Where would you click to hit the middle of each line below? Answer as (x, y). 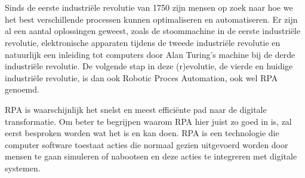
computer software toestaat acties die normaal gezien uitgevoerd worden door (147, 144)
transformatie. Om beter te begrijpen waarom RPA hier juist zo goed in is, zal (148, 121)
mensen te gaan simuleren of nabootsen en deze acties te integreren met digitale (151, 156)
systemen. (23, 168)
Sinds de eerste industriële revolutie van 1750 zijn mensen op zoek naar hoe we (149, 7)
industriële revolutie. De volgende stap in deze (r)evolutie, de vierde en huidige (149, 66)
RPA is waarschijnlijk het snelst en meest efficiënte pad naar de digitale (136, 109)
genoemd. (22, 89)
